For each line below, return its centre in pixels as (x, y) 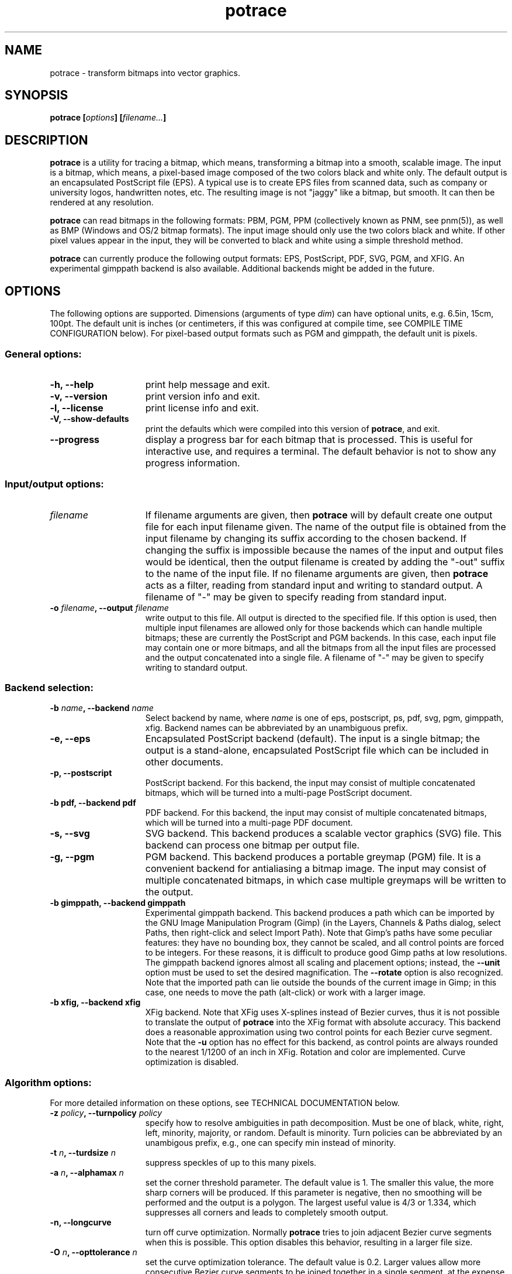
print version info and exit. (203, 396)
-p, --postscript (81, 773)
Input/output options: (54, 484)
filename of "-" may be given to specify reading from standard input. (296, 597)
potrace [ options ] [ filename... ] (108, 118)
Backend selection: (49, 688)
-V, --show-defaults (89, 418)
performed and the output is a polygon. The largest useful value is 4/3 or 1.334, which (311, 1203)
